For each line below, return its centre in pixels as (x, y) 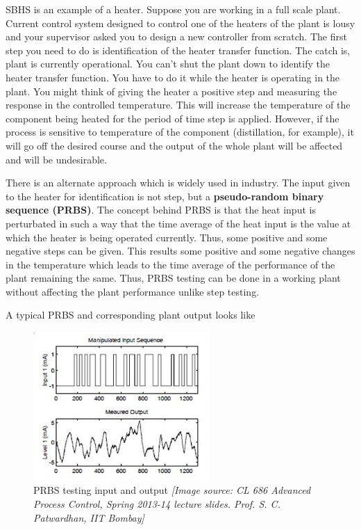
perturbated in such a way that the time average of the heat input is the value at (178, 223)
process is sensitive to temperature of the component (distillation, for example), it (180, 132)
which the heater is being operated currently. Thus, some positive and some (167, 237)
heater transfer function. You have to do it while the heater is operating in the (173, 77)
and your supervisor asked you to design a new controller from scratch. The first (176, 37)
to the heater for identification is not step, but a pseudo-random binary (165, 196)
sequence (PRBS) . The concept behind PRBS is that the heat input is (161, 210)
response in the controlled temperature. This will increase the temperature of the (178, 105)
